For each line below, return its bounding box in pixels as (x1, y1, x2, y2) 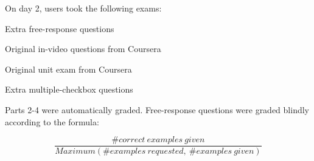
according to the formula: (5, 115, 99, 128)
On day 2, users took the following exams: (5, 2, 162, 14)
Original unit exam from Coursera (5, 62, 132, 75)
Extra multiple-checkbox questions (5, 83, 133, 96)
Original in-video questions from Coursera (5, 42, 161, 55)
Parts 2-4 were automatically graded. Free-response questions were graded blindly (5, 103, 309, 116)
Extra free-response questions (5, 22, 114, 34)
